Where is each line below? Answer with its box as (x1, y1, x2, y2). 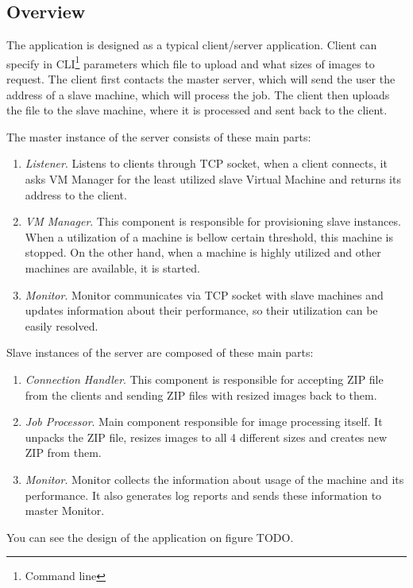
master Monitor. (25, 502, 105, 519)
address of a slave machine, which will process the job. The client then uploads (6, 86, 390, 103)
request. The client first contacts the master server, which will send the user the (6, 71, 396, 87)
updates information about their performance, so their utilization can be (25, 302, 378, 319)
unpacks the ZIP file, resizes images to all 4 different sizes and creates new (25, 428, 388, 445)
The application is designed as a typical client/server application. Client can (6, 37, 377, 53)
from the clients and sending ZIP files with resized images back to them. (25, 386, 377, 403)
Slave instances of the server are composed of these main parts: (6, 344, 314, 361)
